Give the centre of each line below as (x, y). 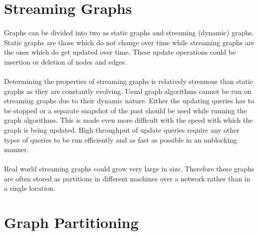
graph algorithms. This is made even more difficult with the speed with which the (129, 120)
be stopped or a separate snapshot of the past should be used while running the (126, 110)
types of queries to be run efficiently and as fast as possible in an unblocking (121, 139)
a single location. (30, 188)
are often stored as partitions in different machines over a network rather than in (127, 178)
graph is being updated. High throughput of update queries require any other (122, 129)
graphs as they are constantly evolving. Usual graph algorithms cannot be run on (128, 91)
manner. (16, 149)
